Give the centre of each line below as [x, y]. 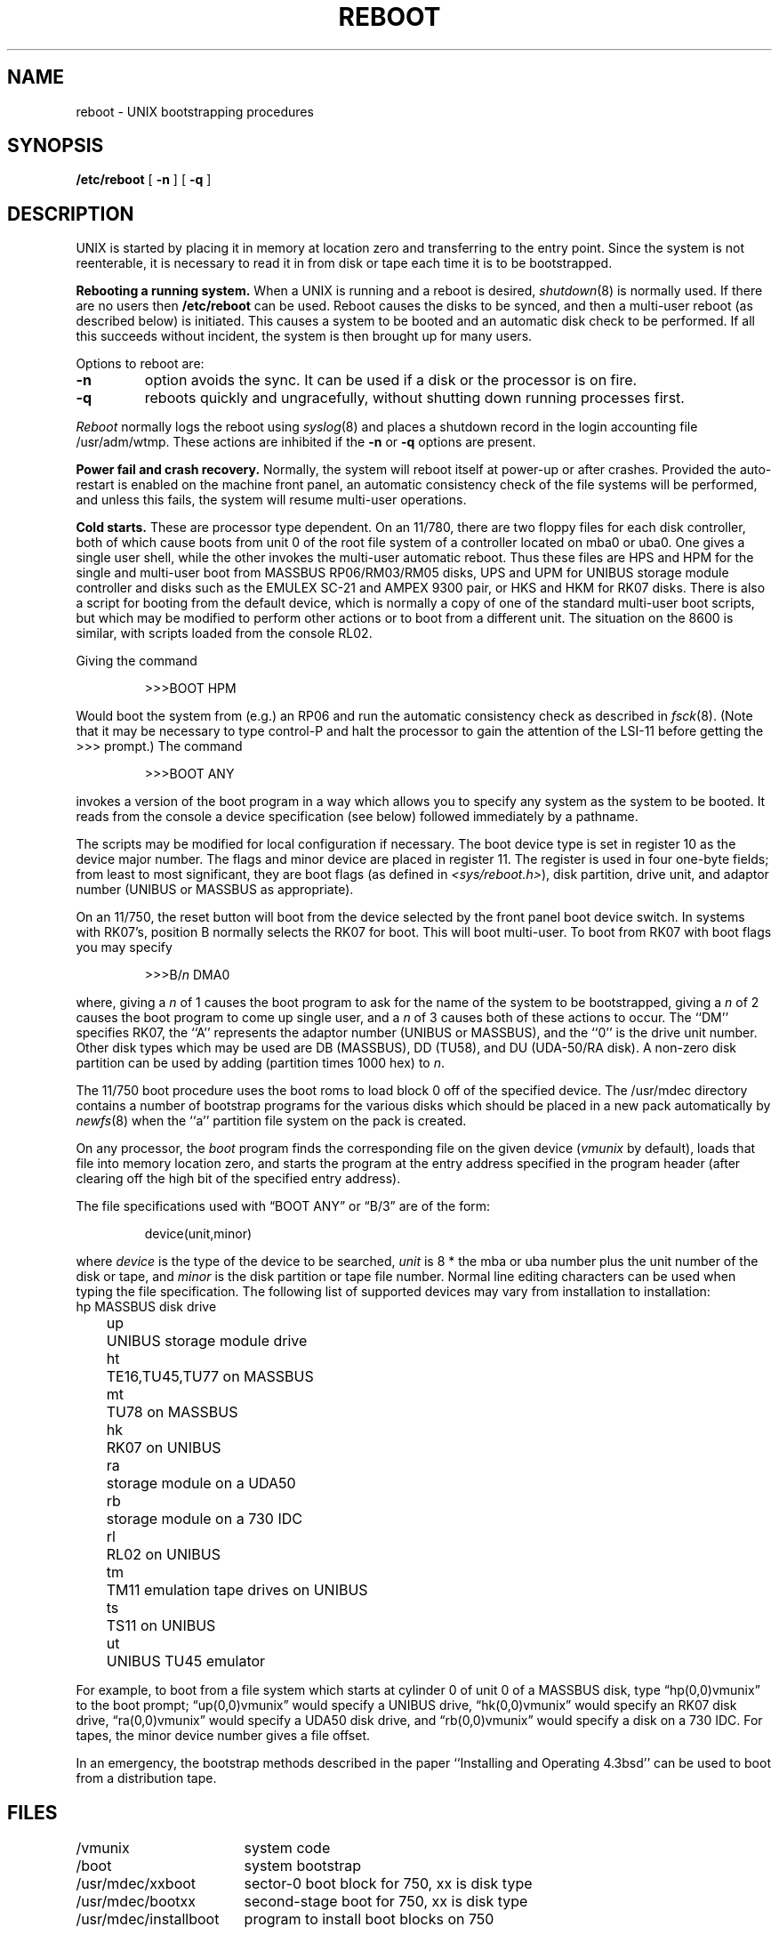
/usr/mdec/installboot [148, 1919]
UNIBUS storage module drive [207, 1341]
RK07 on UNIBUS [164, 1448]
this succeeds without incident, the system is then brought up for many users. [304, 336]
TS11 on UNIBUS [161, 1626]
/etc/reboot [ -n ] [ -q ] [144, 180]
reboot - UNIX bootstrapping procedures [195, 111]
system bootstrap [302, 1866]
